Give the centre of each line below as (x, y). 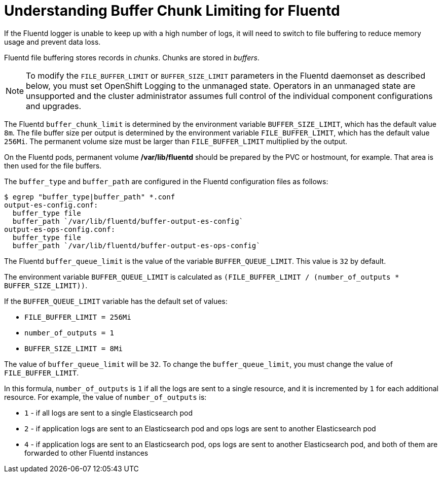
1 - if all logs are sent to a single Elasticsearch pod (108, 413)
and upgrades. (54, 106)
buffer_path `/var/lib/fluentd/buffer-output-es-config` (128, 221)
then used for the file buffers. (53, 165)
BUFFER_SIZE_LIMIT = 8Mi (73, 348)
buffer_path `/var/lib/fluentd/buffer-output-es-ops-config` (136, 245)
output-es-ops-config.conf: (60, 229)
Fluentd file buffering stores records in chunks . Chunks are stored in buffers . (132, 57)
